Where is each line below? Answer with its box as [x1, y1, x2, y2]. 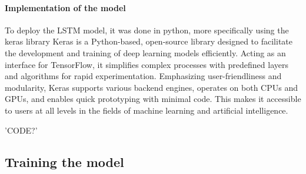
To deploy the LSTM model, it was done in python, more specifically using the [5, 23, 289, 36]
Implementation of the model [5, 1, 126, 13]
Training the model [5, 152, 124, 170]
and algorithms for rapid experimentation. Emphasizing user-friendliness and [5, 70, 282, 82]
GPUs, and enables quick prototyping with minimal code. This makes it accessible [5, 93, 301, 105]
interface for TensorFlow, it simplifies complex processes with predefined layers [5, 58, 288, 70]
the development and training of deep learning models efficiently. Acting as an [5, 46, 286, 59]
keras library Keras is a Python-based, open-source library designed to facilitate [5, 35, 293, 47]
